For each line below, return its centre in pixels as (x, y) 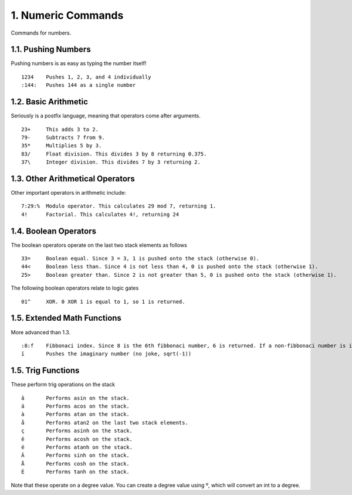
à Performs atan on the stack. (76, 414)
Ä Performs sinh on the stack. (76, 455)
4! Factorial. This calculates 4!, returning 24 (100, 214)
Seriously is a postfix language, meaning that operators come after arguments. (106, 116)
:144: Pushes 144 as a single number (79, 85)
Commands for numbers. (41, 33)
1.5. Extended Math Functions (66, 318)
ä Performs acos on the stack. (76, 406)
